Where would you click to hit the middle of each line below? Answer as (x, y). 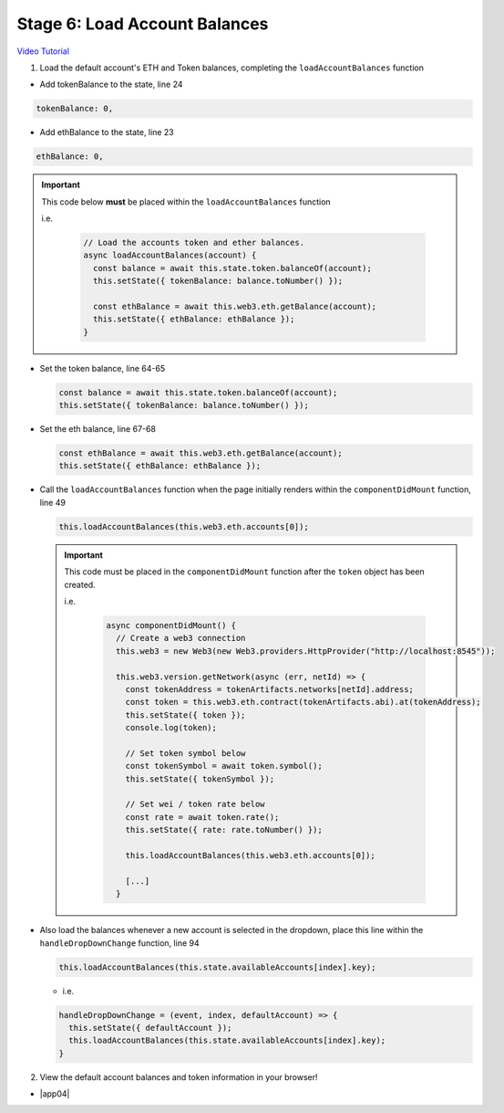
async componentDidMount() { (171, 625)
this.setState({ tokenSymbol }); (200, 779)
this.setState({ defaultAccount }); (150, 1028)
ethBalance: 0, (70, 157)
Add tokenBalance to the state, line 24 (111, 84)
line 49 (52, 502)
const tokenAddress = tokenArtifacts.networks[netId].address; (270, 689)
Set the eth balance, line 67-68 (98, 429)
